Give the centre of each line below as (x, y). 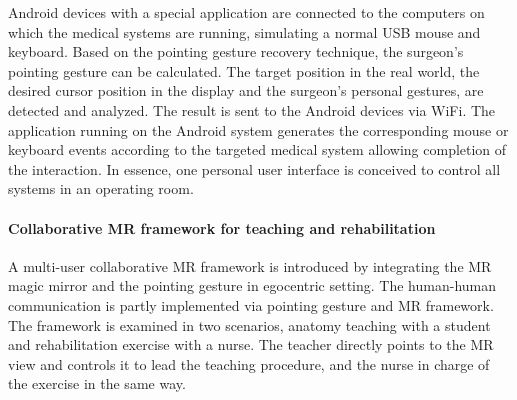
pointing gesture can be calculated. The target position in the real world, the (244, 70)
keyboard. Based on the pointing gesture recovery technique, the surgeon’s (236, 51)
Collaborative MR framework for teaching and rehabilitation (222, 227)
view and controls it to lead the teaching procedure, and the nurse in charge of (249, 363)
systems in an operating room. (101, 188)
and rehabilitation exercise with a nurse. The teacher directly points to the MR (251, 344)
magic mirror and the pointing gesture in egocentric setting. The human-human (252, 285)
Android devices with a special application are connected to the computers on (246, 12)
